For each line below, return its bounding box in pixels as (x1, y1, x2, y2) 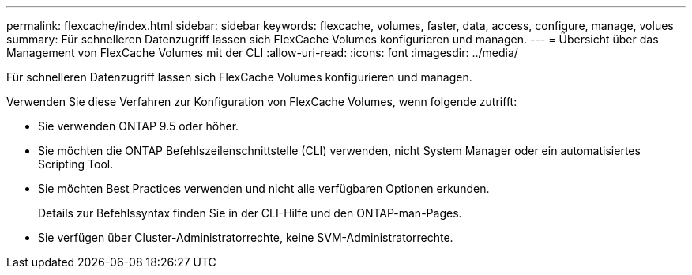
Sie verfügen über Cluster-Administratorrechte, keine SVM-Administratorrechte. (38, 231, 453, 244)
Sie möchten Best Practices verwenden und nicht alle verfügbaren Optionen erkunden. (38, 182, 490, 195)
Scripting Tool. (38, 157, 114, 171)
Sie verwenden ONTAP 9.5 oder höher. (38, 119, 239, 133)
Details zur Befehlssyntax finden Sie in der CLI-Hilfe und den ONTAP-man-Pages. (38, 206, 462, 220)
